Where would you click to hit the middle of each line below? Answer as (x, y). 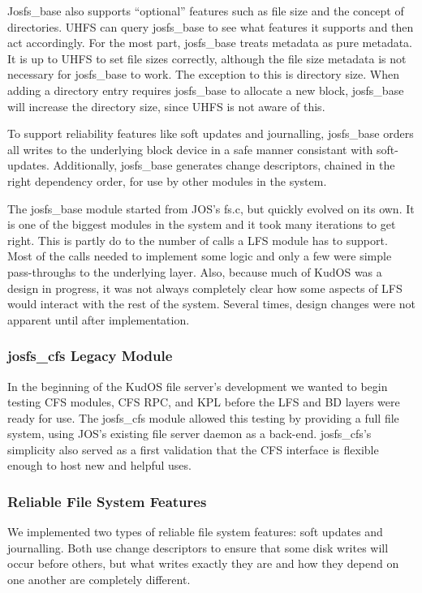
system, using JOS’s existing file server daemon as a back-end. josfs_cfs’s (189, 434)
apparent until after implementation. (99, 319)
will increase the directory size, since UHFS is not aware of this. (166, 106)
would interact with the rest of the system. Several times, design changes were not (211, 304)
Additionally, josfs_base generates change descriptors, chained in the (224, 165)
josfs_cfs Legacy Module (90, 356)
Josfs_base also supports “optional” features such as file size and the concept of (206, 11)
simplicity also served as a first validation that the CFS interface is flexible (193, 449)
